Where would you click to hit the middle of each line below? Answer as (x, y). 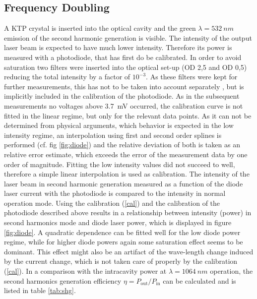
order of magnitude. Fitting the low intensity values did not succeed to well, (120, 164)
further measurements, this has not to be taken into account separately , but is (124, 86)
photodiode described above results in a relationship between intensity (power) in (128, 212)
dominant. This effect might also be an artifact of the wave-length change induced (129, 251)
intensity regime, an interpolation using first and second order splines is (113, 135)
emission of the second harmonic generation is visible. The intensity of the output (128, 37)
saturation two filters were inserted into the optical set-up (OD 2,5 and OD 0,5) (126, 67)
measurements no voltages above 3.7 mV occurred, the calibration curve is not (124, 105)
